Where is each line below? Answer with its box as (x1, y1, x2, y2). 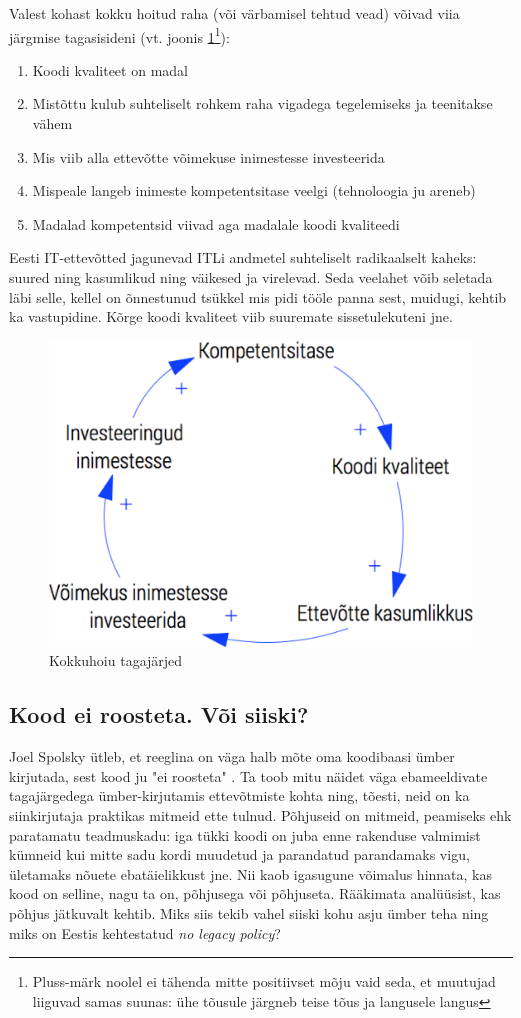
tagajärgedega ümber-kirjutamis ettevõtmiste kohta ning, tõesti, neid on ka (9, 785, 470, 806)
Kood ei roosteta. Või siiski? (9, 699, 309, 730)
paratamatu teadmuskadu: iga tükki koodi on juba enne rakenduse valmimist (9, 824, 481, 845)
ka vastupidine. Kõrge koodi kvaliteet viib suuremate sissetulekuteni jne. (9, 306, 453, 327)
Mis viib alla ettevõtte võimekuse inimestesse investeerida (32, 146, 385, 167)
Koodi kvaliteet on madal (32, 59, 188, 80)
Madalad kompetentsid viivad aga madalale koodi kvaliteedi (32, 213, 400, 234)
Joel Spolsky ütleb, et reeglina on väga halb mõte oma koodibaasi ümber (9, 746, 455, 767)
